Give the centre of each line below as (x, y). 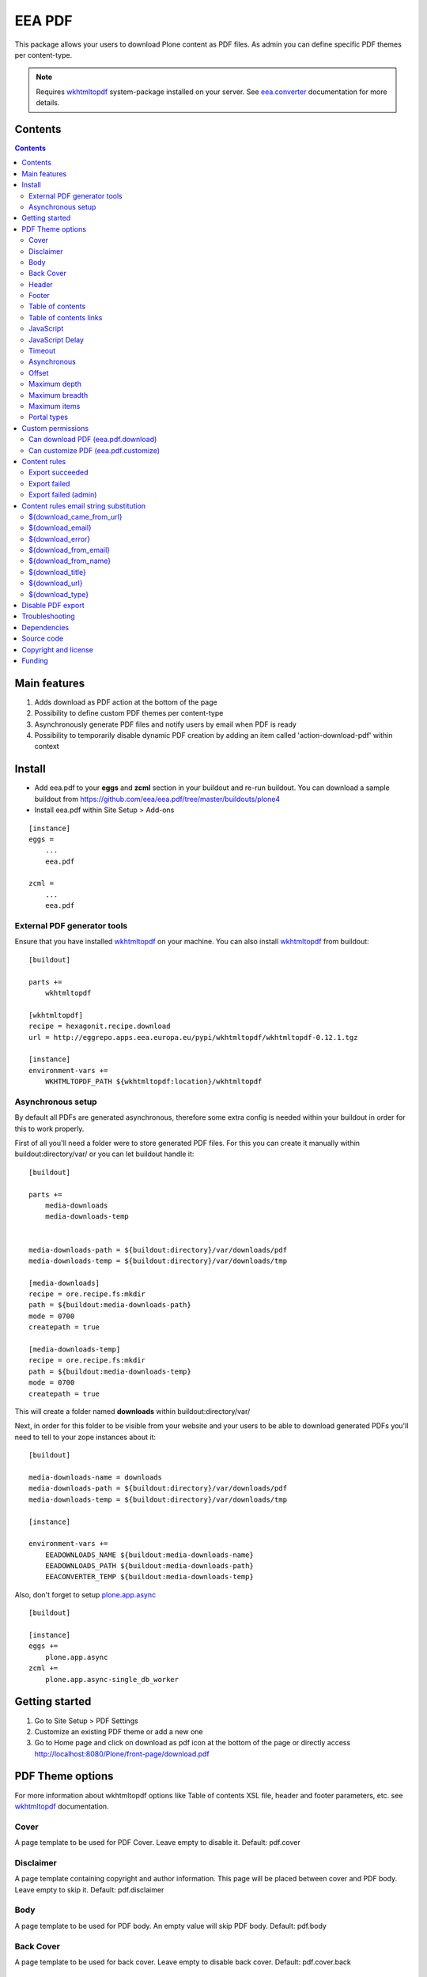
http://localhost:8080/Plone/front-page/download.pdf (122, 1754)
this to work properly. (49, 1128)
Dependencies (45, 627)
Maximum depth (55, 384)
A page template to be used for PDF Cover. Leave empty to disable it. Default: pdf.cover (157, 1843)
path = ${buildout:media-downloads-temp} (110, 1371)
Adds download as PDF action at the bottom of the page (126, 702)
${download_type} (59, 594)
